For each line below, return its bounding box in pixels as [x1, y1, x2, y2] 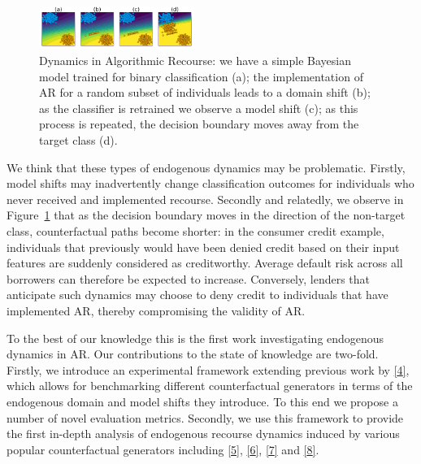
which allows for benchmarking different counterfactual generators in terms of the [7, 377, 413, 394]
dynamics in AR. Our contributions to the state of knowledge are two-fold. [7, 345, 379, 362]
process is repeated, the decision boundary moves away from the [39, 115, 359, 132]
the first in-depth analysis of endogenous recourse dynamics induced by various [7, 425, 400, 442]
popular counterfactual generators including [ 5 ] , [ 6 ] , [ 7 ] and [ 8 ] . [7, 440, 319, 457]
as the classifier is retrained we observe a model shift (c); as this [39, 99, 358, 116]
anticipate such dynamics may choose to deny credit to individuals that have [7, 286, 388, 303]
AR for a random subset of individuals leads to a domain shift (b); [39, 84, 371, 101]
